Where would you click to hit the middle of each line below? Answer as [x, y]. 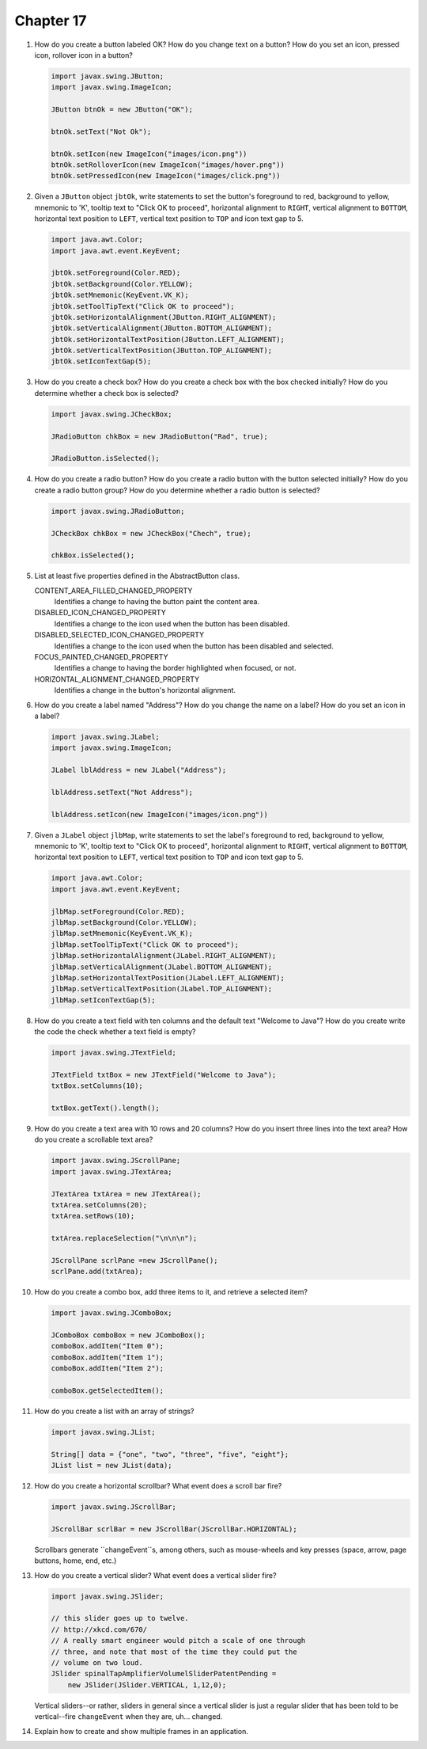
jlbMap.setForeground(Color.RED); [118, 911]
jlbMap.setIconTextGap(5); [103, 1000]
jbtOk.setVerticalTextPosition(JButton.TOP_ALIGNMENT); [162, 351]
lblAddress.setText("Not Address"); [122, 792]
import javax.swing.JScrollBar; [114, 1507]
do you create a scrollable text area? [94, 1139]
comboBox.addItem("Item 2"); [108, 1369]
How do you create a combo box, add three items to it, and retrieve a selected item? [171, 1292]
